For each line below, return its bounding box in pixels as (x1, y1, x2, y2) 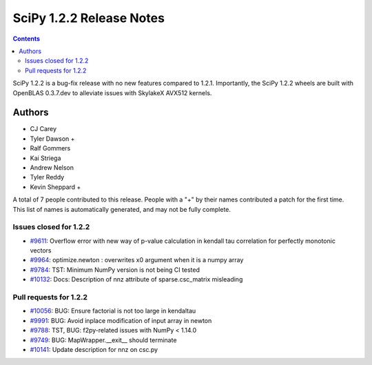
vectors (30, 246, 52, 255)
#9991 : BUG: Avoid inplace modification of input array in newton (30, 316, 212, 324)
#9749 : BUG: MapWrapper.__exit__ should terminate (30, 335, 177, 344)
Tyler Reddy (30, 173, 65, 181)
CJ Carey (30, 125, 57, 133)
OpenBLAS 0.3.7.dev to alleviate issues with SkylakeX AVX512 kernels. (12, 88, 212, 97)
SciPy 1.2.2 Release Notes (12, 10, 165, 26)
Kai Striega (30, 154, 61, 162)
